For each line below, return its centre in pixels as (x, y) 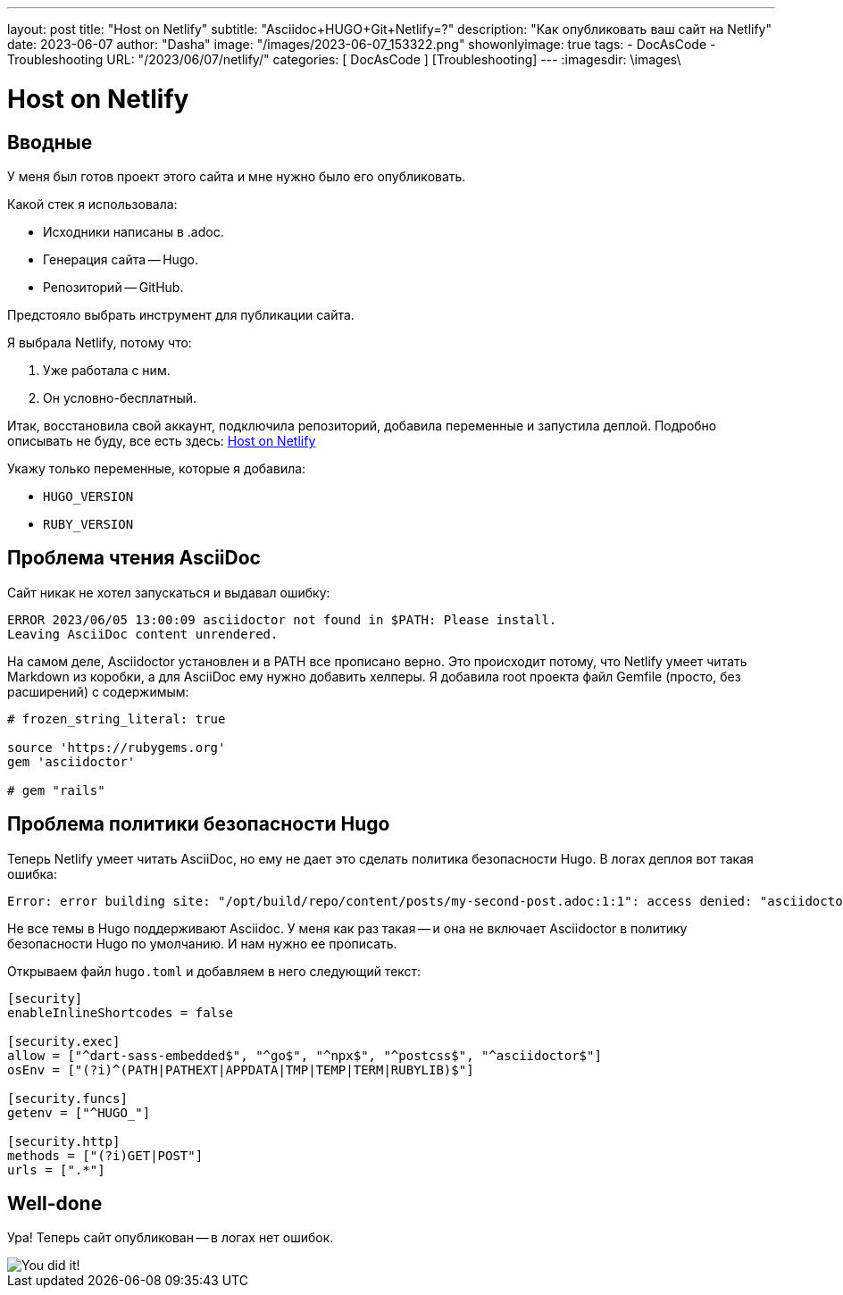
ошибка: (32, 873)
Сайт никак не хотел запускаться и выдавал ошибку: (169, 592)
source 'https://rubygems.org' (117, 747)
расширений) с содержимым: (98, 691)
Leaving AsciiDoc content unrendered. (143, 634)
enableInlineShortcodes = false (120, 1012)
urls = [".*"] (56, 1170)
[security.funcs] (67, 1098)
